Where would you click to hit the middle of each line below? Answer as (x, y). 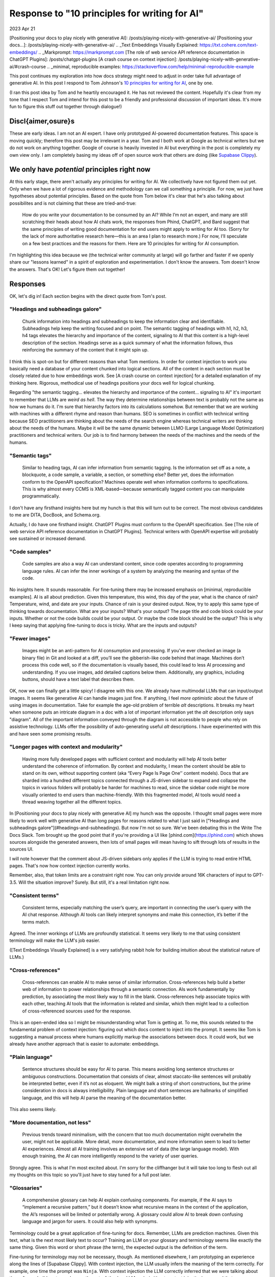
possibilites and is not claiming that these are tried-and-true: (73, 203)
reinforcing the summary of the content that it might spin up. (85, 350)
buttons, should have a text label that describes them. (78, 679)
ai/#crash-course (28, 66)
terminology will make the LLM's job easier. (55, 940)
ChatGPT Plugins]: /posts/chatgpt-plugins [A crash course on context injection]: (93, 59)
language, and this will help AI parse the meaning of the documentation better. (104, 1098)
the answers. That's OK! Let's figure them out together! (67, 269)
